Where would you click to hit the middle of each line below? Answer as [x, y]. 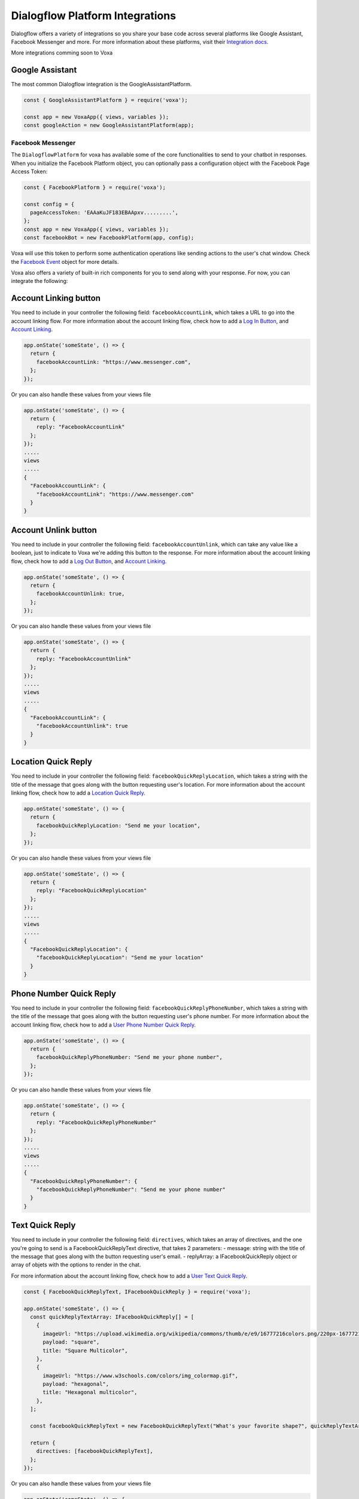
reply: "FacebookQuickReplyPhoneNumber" [96, 1122]
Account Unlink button [54, 530]
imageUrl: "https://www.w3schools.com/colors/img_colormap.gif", [141, 1375]
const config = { [49, 204]
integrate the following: [39, 281]
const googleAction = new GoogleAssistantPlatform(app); [109, 125]
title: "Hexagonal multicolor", [90, 1392]
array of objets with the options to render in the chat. [76, 1265]
